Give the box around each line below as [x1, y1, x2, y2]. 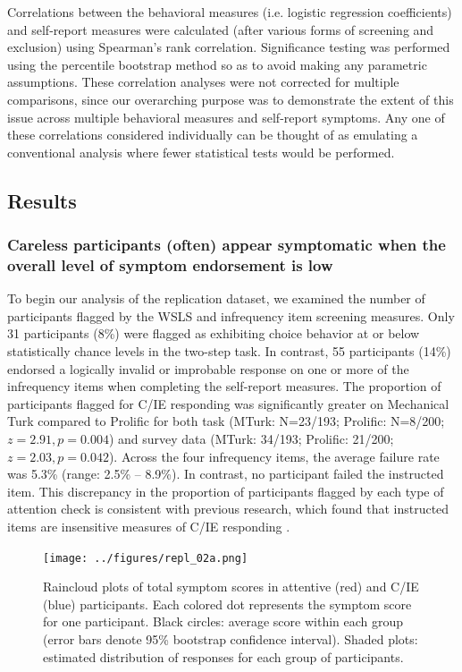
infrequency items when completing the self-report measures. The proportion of [7, 377, 441, 396]
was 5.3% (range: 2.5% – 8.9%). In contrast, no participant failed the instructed [7, 464, 444, 483]
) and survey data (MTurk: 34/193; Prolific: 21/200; [108, 430, 394, 448]
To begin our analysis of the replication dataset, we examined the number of [7, 289, 425, 308]
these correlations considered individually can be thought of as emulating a [7, 125, 418, 144]
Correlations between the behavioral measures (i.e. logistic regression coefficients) [7, 3, 452, 21]
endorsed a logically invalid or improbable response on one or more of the [7, 359, 409, 378]
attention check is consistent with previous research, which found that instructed [7, 499, 449, 518]
